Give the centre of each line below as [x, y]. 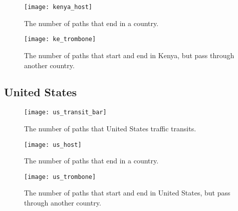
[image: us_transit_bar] [65, 113]
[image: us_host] [53, 145]
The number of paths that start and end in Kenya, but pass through [129, 55]
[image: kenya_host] [58, 7]
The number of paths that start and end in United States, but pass [127, 193]
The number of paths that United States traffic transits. [110, 128]
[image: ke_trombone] [60, 39]
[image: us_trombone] [60, 177]
